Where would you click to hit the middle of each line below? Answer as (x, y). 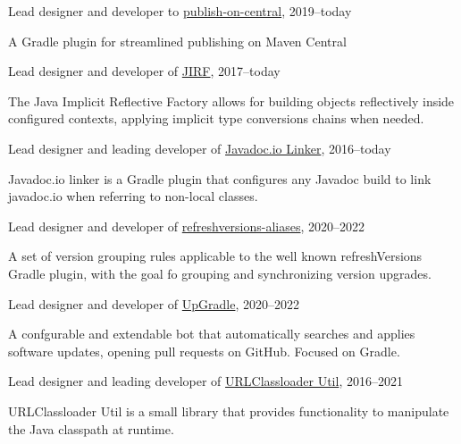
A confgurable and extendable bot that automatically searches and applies (212, 334)
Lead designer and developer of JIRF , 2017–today (144, 71)
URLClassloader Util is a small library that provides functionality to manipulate (229, 410)
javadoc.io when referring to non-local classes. (133, 196)
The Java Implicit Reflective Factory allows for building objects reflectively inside (231, 101)
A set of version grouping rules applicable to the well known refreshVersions (215, 256)
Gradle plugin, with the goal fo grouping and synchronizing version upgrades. (220, 273)
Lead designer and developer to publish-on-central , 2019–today (180, 11)
